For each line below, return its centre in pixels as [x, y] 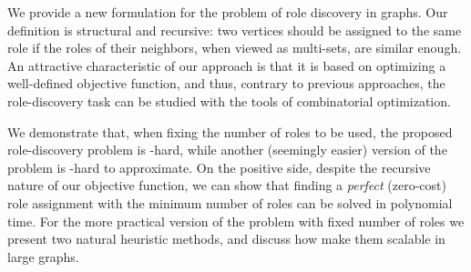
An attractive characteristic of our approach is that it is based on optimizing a [227, 65]
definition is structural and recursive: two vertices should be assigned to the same [235, 30]
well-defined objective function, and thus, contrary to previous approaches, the [226, 83]
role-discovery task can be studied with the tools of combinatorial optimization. [229, 101]
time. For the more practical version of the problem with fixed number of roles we [236, 221]
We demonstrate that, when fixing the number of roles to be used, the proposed [230, 131]
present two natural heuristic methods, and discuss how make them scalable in [226, 239]
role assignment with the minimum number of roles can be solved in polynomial [230, 202]
